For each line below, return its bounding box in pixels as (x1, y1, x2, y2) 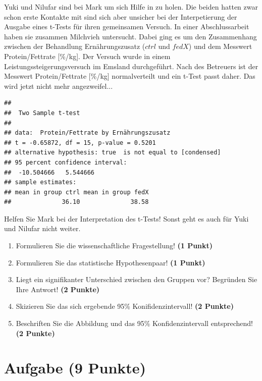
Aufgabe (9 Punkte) (4, 357, 146, 378)
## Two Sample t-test (4, 109, 80, 117)
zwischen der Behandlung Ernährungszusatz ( (4, 41, 145, 51)
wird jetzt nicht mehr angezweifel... (4, 80, 113, 91)
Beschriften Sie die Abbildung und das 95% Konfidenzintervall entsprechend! (16, 318, 253, 329)
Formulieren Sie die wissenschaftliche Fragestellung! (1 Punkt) (16, 240, 213, 251)
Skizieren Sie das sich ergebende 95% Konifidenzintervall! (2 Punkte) (16, 301, 234, 311)
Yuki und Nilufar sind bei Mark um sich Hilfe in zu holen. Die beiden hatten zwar (4, 2, 258, 12)
